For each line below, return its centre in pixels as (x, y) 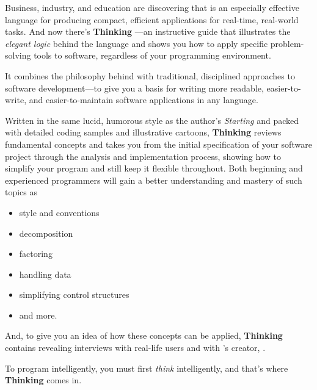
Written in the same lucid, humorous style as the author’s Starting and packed (152, 120)
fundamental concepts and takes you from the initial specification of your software (158, 144)
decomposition (46, 233)
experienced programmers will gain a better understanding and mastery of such (154, 180)
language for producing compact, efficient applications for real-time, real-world (152, 19)
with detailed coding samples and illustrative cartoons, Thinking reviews (143, 132)
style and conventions (59, 212)
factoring (36, 254)
